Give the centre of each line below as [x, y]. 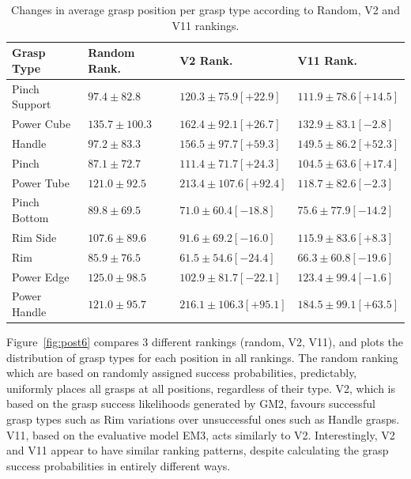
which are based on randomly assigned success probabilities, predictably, [182, 373]
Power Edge [41, 276]
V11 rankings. [205, 25]
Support [32, 104]
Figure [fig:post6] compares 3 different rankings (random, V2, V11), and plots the [205, 342]
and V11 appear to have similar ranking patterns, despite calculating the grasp [198, 450]
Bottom [30, 218]
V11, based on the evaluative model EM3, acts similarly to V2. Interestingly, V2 [201, 434]
